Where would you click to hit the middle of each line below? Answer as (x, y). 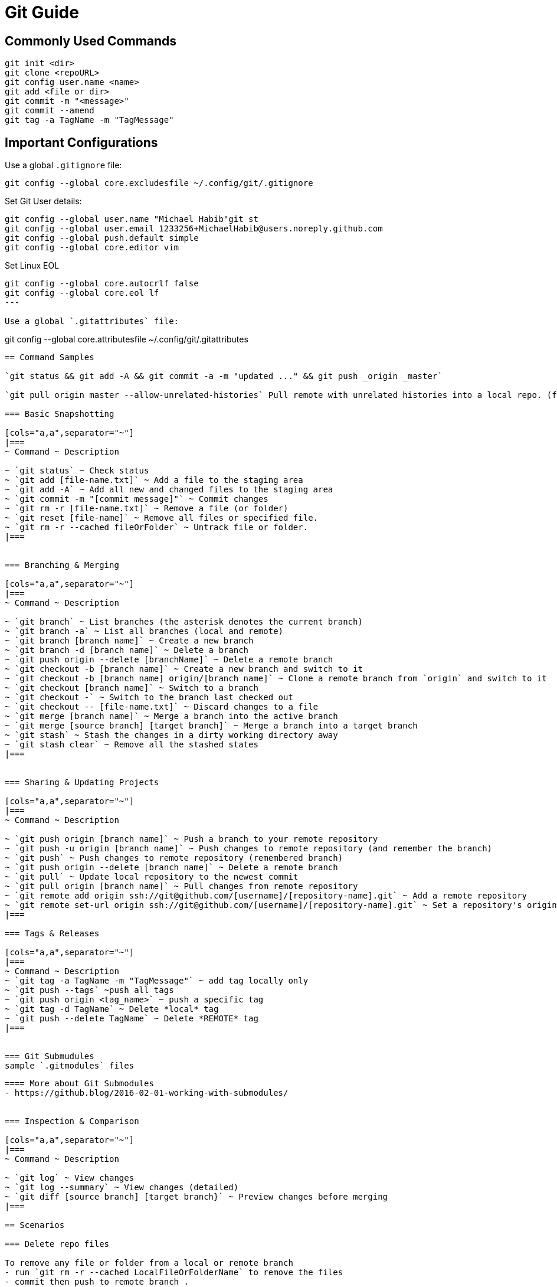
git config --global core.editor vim (92, 248)
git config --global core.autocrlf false (102, 284)
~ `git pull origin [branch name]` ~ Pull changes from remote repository (181, 886)
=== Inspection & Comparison (72, 1121)
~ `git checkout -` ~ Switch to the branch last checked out (149, 698)
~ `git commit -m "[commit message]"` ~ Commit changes (137, 499)
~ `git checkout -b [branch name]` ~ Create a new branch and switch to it (184, 669)
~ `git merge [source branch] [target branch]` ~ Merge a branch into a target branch (211, 726)
